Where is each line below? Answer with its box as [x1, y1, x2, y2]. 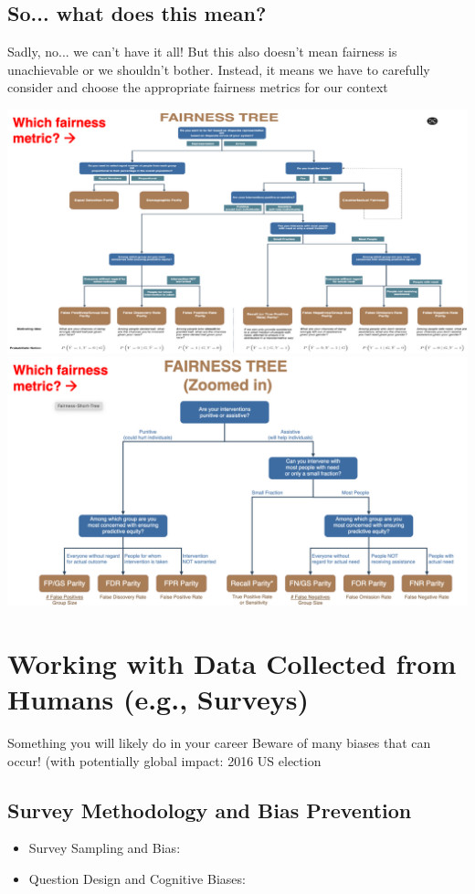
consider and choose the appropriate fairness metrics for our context [7, 78, 388, 97]
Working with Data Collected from [7, 644, 457, 681]
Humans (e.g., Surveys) [7, 680, 309, 717]
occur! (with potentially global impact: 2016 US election [7, 751, 322, 770]
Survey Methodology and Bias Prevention [7, 795, 412, 824]
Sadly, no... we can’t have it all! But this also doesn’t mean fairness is [7, 42, 397, 61]
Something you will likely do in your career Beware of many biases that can [7, 732, 431, 752]
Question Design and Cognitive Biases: [28, 868, 246, 888]
